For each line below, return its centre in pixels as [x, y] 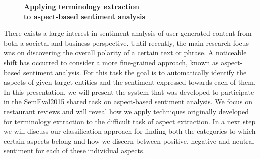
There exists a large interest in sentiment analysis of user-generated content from [128, 33]
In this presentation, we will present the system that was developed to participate [129, 92]
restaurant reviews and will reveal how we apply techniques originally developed [127, 111]
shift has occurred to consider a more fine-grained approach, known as [111, 62]
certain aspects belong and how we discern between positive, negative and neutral [129, 141]
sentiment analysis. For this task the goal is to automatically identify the [135, 72]
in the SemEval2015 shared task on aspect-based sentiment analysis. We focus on [128, 102]
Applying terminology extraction [82, 6]
